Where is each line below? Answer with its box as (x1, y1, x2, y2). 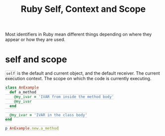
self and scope (5, 54, 67, 65)
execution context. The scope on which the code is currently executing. (5, 76, 152, 82)
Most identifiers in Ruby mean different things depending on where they (5, 31, 152, 38)
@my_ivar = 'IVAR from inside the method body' (14, 94, 114, 99)
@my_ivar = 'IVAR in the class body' (9, 112, 88, 117)
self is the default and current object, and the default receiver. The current (6, 70, 160, 76)
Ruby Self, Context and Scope (20, 3, 146, 15)
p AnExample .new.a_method (5, 126, 58, 131)
